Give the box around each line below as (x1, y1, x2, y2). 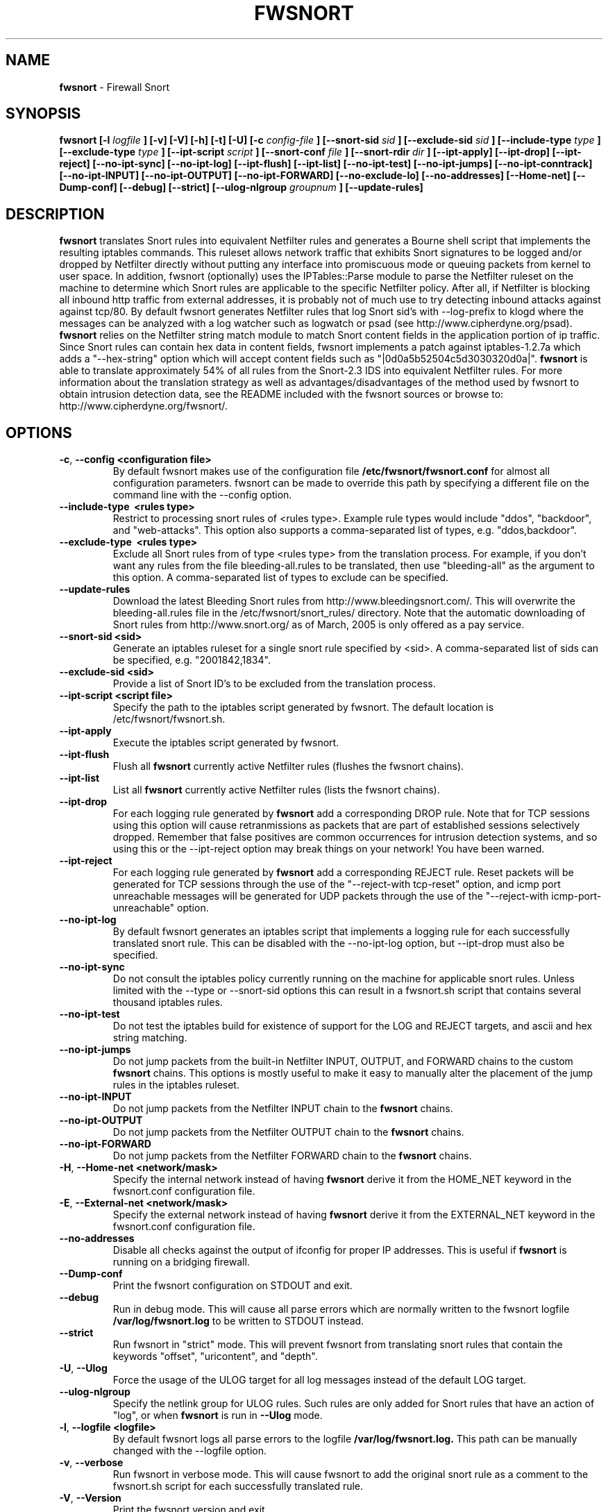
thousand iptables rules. (112, 996, 223, 1009)
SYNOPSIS (6, 105, 81, 123)
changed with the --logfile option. (112, 1445, 267, 1457)
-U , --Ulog (59, 1362, 108, 1375)
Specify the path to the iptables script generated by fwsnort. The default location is (112, 701, 494, 714)
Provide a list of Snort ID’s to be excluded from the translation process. (112, 678, 436, 690)
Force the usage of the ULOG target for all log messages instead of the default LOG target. (112, 1374, 527, 1386)
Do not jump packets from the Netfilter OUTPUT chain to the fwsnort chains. (112, 1126, 464, 1139)
